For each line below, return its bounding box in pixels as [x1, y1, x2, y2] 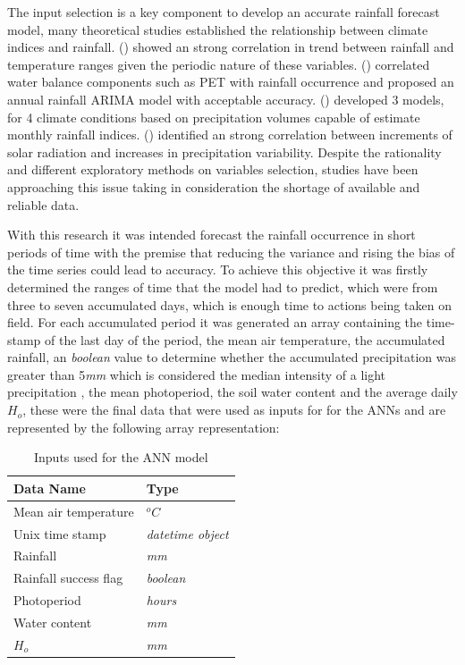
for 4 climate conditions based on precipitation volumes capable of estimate [7, 107, 420, 126]
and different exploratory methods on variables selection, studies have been [7, 160, 418, 179]
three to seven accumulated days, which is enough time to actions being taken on [7, 295, 452, 314]
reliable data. [7, 195, 80, 214]
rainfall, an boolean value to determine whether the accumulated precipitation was [7, 348, 457, 366]
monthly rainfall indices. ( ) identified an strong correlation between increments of [7, 125, 452, 144]
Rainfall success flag [13, 568, 123, 587]
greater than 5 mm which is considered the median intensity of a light [7, 365, 386, 383]
